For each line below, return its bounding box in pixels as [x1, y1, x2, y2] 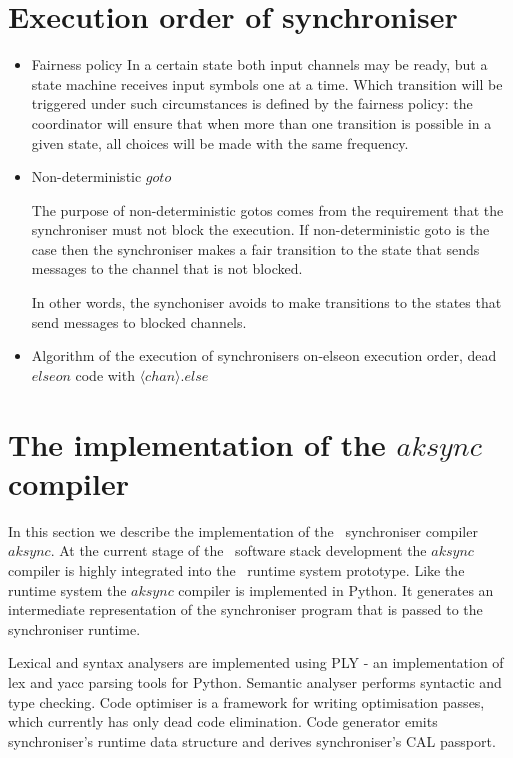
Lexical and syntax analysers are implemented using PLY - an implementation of [8, 652, 504, 673]
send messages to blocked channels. [31, 311, 247, 332]
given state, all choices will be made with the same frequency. [31, 132, 409, 153]
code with [75, 364, 135, 385]
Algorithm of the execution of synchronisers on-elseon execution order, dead [31, 345, 497, 366]
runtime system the [8, 579, 127, 600]
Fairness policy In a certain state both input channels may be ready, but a [31, 54, 488, 75]
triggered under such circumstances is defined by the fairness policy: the [31, 93, 473, 114]
